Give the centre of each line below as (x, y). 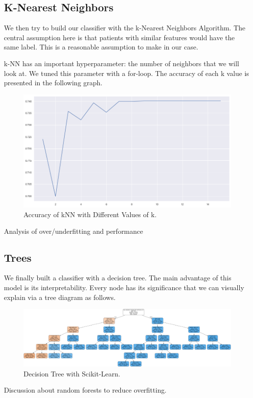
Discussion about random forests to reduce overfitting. (85, 390)
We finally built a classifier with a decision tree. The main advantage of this (118, 278)
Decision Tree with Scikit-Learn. (72, 373)
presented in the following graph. (53, 83)
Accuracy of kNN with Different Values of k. (90, 214)
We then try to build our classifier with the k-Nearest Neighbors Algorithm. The (125, 28)
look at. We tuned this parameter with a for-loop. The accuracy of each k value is (126, 73)
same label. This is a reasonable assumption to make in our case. (101, 47)
